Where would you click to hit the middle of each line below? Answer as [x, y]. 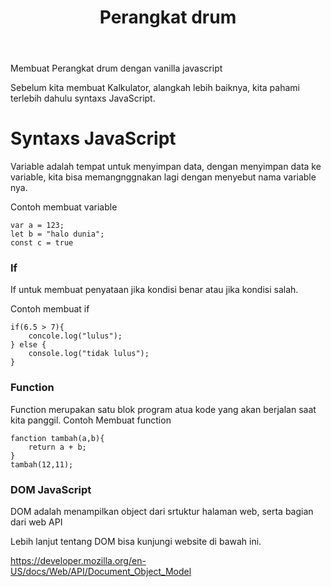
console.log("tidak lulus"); [89, 354]
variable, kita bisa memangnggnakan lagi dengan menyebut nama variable [163, 177]
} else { [28, 345]
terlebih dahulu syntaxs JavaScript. [83, 98]
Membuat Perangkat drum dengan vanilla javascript [116, 68]
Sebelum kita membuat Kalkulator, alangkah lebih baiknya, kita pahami [155, 88]
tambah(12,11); [42, 464]
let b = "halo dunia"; [57, 234]
